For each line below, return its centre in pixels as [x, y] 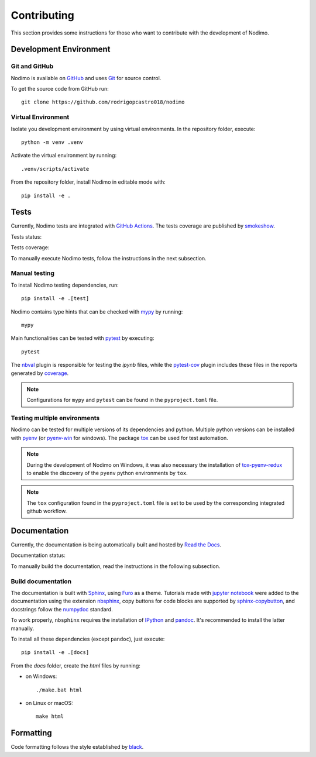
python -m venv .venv [52, 142]
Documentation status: [38, 555]
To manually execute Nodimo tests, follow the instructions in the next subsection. [109, 258]
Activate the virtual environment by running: [64, 156]
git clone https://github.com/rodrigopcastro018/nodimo [103, 102]
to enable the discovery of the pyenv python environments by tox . [107, 473]
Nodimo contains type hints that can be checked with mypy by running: [97, 312]
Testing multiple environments [55, 418]
